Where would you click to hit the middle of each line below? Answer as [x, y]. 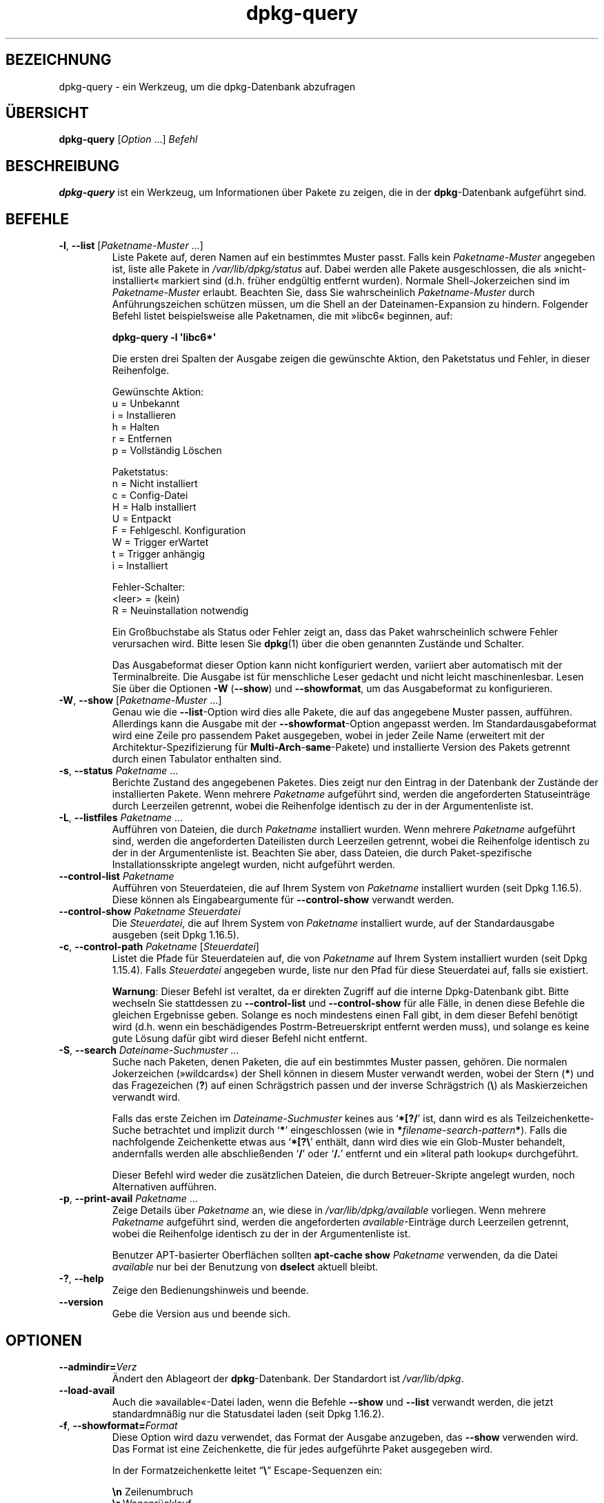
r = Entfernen [142, 439]
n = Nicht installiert [155, 484]
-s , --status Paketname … [119, 771]
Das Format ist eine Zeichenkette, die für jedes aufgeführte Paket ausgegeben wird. [302, 1448]
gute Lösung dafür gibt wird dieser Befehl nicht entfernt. [240, 1039]
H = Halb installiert [154, 507]
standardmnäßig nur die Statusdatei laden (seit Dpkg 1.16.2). [248, 1413]
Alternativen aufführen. [164, 1187]
